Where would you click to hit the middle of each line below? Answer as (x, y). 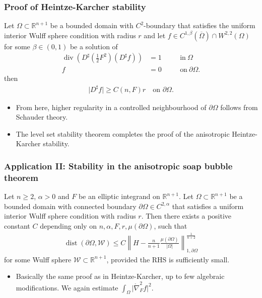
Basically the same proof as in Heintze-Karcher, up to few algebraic (120, 276)
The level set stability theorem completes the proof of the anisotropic (123, 133)
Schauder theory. (42, 117)
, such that (171, 225)
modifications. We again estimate (67, 287)
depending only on (68, 225)
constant (17, 225)
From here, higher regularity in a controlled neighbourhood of (111, 107)
